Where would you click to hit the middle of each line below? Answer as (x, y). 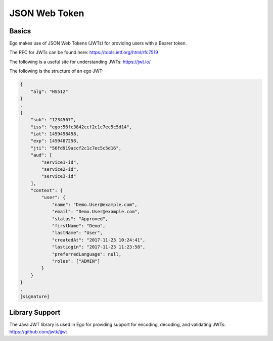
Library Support (35, 312)
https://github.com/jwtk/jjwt (38, 331)
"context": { (47, 190)
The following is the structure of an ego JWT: (56, 71)
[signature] (35, 296)
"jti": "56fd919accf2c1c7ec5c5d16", (76, 148)
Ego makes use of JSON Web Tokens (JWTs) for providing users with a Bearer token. (98, 43)
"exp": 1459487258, (55, 141)
